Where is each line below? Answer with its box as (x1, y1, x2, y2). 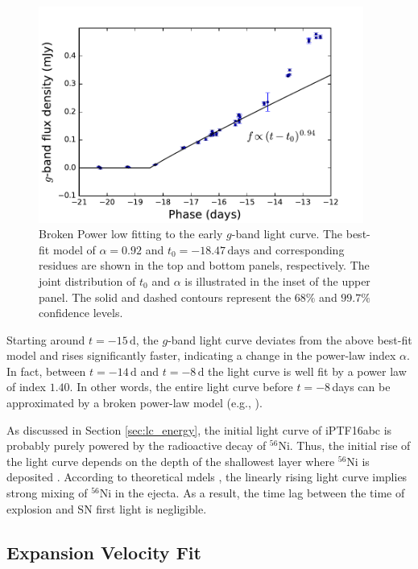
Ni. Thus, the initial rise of (278, 437, 411, 454)
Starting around (6, 331, 85, 348)
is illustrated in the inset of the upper (184, 272, 370, 289)
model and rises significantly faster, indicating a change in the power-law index (6, 347, 396, 364)
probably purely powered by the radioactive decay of (6, 437, 267, 454)
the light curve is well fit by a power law (208, 362, 407, 379)
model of (52, 241, 96, 258)
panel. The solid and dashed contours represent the (39, 288, 292, 305)
